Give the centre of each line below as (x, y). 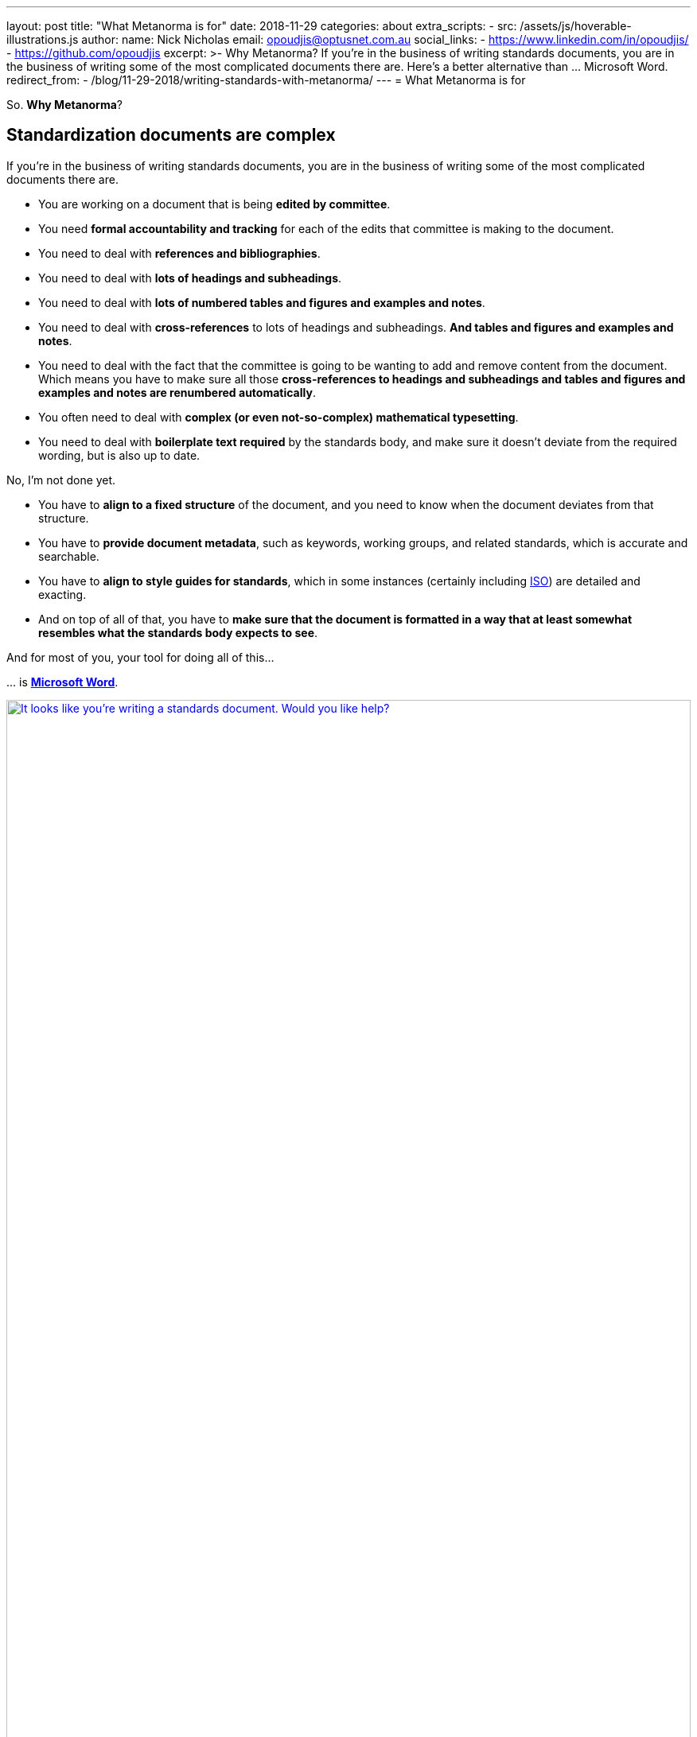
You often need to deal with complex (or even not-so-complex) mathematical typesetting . (278, 417)
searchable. (69, 556)
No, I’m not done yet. (61, 480)
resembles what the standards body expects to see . (178, 632)
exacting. (62, 594)
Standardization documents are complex (171, 135)
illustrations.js (43, 39)
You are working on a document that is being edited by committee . (214, 204)
